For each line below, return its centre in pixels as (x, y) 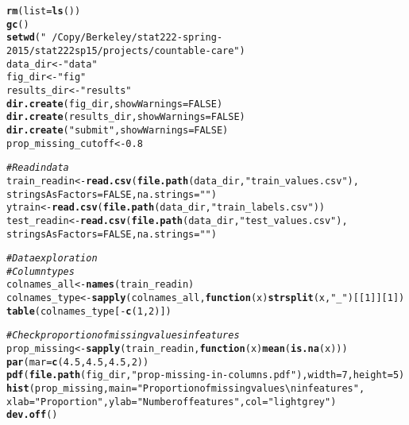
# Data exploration (52, 259)
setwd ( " (27, 38)
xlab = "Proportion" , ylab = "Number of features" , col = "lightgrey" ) (172, 402)
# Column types (41, 271)
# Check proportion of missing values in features (123, 336)
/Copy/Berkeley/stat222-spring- (137, 38)
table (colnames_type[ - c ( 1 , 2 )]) (89, 311)
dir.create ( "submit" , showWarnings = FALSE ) (118, 130)
